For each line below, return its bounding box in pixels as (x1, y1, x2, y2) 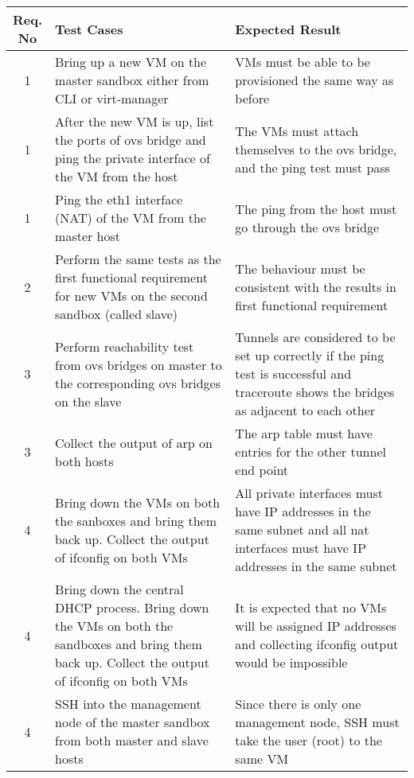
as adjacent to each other (235, 401, 376, 419)
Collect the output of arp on (55, 433, 213, 452)
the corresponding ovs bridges (55, 373, 221, 392)
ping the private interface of (55, 149, 210, 167)
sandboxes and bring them (55, 635, 202, 653)
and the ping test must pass (235, 158, 390, 177)
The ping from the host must (235, 199, 397, 218)
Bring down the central (55, 580, 184, 598)
